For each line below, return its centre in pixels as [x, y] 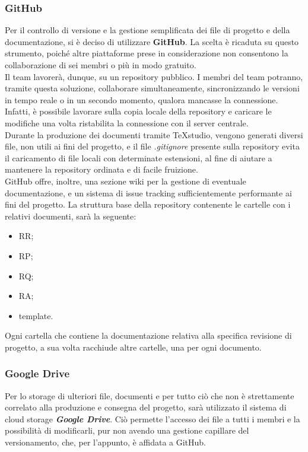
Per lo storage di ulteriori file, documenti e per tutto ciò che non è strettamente [150, 395]
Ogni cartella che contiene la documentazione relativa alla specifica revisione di [148, 335]
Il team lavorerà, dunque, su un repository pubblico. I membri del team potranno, [154, 76]
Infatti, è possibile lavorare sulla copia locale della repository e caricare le [138, 111]
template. [36, 315]
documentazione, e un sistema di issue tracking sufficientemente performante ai [148, 192]
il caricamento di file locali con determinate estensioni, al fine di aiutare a [139, 157]
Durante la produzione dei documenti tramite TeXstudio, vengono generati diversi [154, 134]
